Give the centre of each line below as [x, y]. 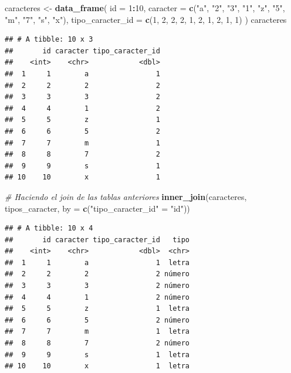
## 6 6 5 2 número [97, 320]
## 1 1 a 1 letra [97, 262]
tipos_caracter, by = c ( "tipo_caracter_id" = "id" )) [97, 208]
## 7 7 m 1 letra [97, 332]
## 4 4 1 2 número [97, 297]
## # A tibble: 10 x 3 [49, 40]
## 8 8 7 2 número [97, 343]
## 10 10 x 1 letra [97, 366]
